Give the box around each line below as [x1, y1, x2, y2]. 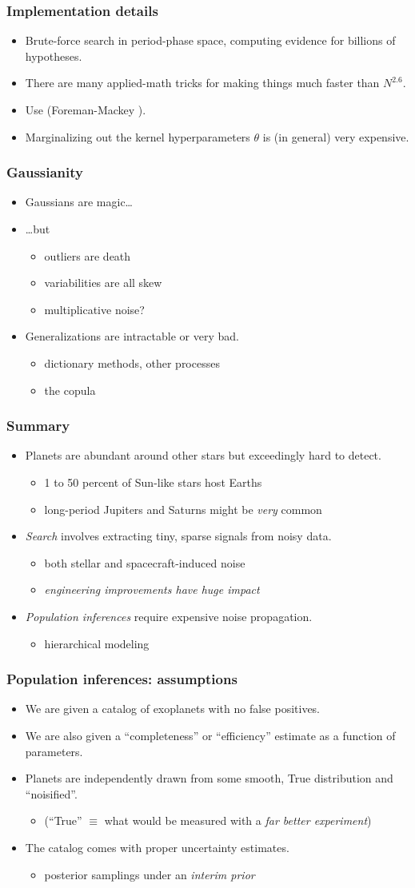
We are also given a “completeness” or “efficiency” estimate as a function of [25, 727, 396, 743]
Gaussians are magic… [25, 193, 133, 210]
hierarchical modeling [44, 635, 150, 651]
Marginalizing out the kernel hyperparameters [25, 128, 250, 145]
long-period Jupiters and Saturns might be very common [44, 500, 322, 517]
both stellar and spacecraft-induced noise [44, 554, 245, 571]
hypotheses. [25, 47, 82, 64]
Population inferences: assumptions [6, 669, 237, 689]
